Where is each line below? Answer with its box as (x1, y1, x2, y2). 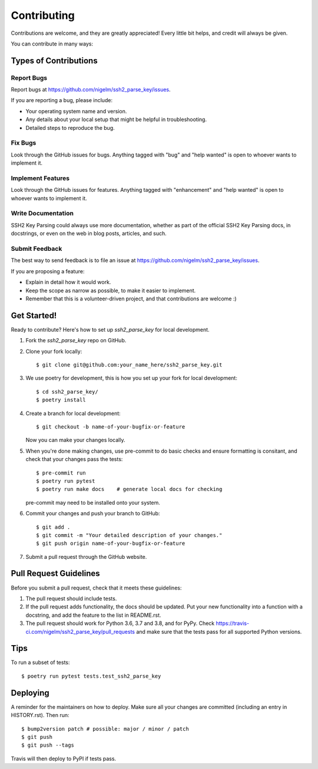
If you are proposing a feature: (11, 267, 85, 274)
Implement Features (11, 174, 70, 182)
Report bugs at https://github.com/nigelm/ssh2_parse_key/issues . (11, 86, 171, 93)
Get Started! (11, 310, 57, 320)
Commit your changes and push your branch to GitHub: (25, 510, 160, 517)
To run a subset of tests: (11, 659, 70, 666)
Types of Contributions (11, 55, 98, 66)
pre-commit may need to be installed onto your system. (25, 499, 160, 506)
